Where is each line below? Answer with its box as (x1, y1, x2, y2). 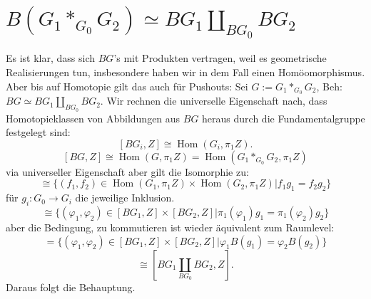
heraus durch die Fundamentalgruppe (202, 110, 365, 125)
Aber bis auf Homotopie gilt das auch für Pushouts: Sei (6, 78, 248, 93)
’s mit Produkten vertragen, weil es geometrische (113, 51, 327, 65)
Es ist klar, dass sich (6, 51, 96, 65)
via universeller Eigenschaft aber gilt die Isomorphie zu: (6, 164, 249, 179)
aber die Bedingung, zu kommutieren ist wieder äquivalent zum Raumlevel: (6, 219, 335, 234)
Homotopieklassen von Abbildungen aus (6, 110, 181, 125)
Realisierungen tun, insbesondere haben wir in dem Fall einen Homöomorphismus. (6, 64, 365, 79)
